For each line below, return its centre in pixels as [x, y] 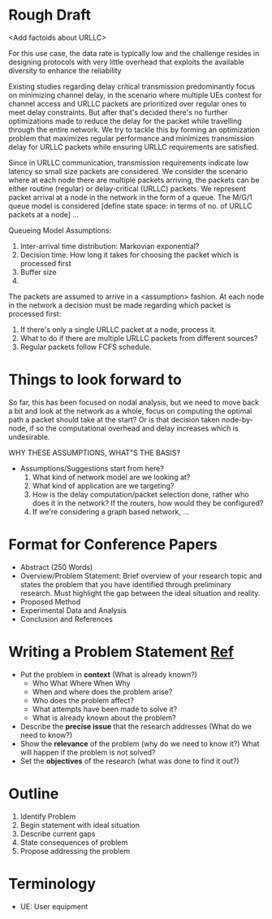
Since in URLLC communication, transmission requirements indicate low [129, 162]
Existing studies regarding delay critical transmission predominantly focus [132, 86]
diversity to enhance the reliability [65, 70]
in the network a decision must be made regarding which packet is [120, 305]
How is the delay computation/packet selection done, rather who [140, 494]
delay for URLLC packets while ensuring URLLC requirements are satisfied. [134, 147]
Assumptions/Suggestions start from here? [92, 468]
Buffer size [38, 272]
